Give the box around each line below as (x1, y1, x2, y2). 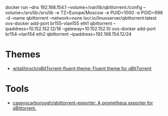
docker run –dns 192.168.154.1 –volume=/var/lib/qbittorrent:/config (5, 5, 143, 10)
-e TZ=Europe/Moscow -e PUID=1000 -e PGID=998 (55, 10, 163, 16)
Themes (5, 49, 40, 60)
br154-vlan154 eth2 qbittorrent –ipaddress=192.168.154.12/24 (5, 31, 132, 37)
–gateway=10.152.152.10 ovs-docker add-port (62, 26, 156, 32)
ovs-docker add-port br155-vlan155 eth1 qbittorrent (5, 20, 112, 26)
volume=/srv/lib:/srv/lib (5, 10, 54, 16)
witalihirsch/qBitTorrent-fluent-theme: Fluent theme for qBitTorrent (12, 65, 152, 71)
